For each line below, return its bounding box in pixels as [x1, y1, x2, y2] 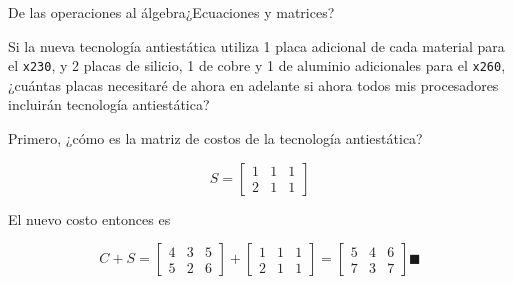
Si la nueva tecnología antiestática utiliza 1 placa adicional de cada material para [8, 35, 505, 56]
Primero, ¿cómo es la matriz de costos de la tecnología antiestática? [8, 128, 423, 149]
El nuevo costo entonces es [8, 208, 171, 229]
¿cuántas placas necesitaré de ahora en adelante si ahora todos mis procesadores [8, 74, 499, 95]
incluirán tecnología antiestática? [8, 94, 210, 115]
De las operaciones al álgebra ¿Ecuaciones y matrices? [8, 2, 335, 22]
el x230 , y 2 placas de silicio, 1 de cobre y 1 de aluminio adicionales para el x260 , [8, 55, 506, 76]
